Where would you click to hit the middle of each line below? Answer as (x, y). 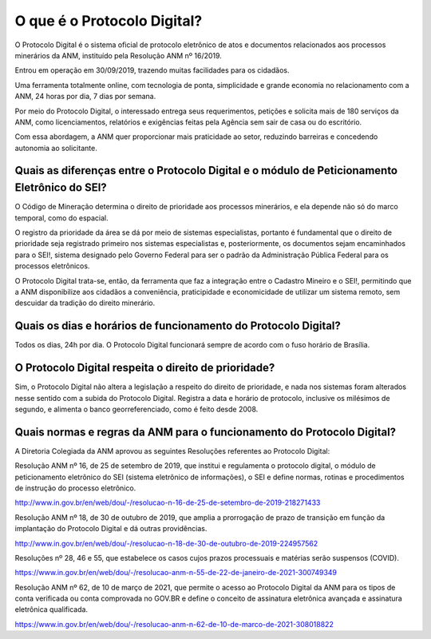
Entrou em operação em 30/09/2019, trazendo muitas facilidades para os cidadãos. (152, 70)
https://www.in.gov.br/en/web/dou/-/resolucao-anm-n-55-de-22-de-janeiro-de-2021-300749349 (176, 573)
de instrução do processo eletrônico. (75, 488)
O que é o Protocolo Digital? (109, 21)
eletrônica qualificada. (51, 609)
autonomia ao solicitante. (56, 148)
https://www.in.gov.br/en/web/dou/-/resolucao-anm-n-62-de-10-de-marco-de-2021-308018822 (174, 624)
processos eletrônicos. (52, 266)
